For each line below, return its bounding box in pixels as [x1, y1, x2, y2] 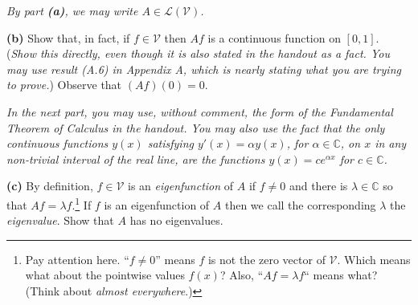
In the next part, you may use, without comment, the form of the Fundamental [6, 103, 393, 120]
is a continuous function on [207, 29, 341, 46]
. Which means [337, 250, 411, 267]
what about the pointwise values [25, 266, 185, 283]
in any [375, 135, 407, 152]
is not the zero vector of [207, 250, 326, 267]
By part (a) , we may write [6, 2, 138, 18]
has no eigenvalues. [129, 212, 223, 229]
